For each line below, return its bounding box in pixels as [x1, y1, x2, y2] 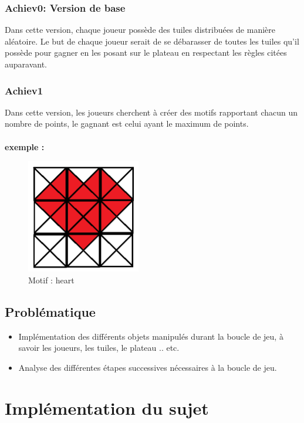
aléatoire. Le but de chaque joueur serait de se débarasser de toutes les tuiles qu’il [5, 35, 299, 47]
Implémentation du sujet [5, 395, 209, 419]
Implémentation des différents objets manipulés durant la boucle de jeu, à [18, 330, 283, 342]
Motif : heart [28, 273, 75, 286]
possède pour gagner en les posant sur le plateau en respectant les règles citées [5, 46, 287, 59]
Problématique [5, 302, 96, 320]
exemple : [5, 140, 45, 153]
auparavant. [5, 58, 48, 70]
